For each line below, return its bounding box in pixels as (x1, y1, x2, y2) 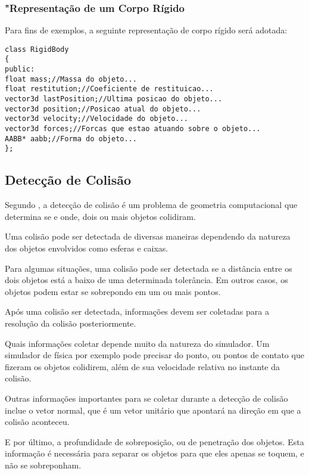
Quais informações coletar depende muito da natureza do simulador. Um (5, 337, 270, 349)
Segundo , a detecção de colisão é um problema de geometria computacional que (5, 198, 298, 211)
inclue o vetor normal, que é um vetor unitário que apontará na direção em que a (5, 403, 301, 416)
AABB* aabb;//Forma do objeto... (5, 134, 137, 143)
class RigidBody (5, 45, 69, 54)
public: (5, 65, 35, 74)
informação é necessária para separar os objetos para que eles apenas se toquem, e (5, 447, 304, 460)
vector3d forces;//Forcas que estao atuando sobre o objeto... (5, 125, 261, 134)
